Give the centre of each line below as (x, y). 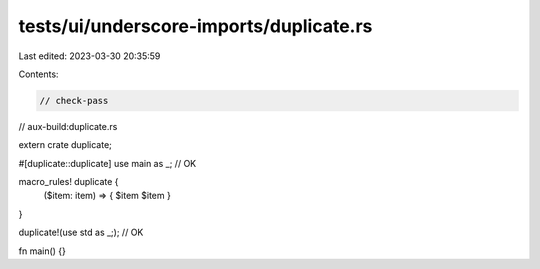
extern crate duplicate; (65, 145)
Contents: (38, 74)
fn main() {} (42, 251)
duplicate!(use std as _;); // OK (81, 232)
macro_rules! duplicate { (68, 182)
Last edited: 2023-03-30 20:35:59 (89, 56)
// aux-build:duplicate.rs (68, 126)
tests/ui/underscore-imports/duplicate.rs (195, 26)
